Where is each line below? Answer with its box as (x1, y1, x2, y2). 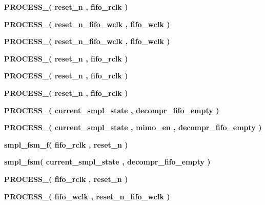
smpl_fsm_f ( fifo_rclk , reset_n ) (4, 139, 128, 150)
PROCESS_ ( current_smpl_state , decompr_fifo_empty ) (4, 105, 219, 115)
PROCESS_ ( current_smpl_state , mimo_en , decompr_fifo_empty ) (4, 122, 262, 133)
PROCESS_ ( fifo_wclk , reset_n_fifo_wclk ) (4, 191, 170, 201)
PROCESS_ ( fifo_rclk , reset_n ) (4, 173, 128, 184)
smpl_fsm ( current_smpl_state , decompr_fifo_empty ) (4, 156, 211, 167)
